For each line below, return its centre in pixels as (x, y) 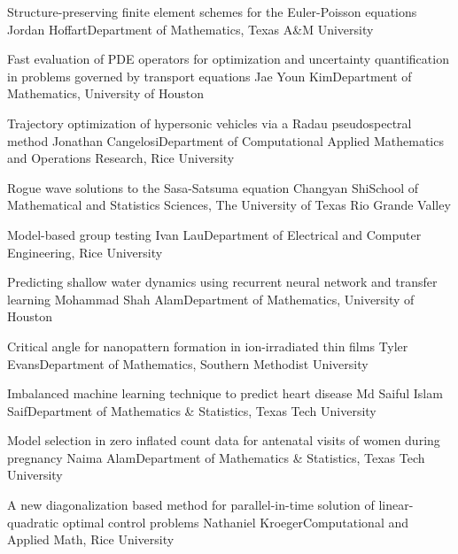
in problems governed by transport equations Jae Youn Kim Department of (210, 76)
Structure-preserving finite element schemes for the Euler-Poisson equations (212, 12)
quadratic (33, 522)
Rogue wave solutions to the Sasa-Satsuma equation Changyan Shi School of (213, 187)
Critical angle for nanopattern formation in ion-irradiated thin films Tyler (208, 346)
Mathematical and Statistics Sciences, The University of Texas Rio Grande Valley (229, 205)
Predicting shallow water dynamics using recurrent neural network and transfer (222, 282)
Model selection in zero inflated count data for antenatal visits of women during (224, 440)
